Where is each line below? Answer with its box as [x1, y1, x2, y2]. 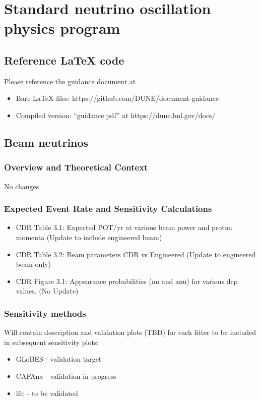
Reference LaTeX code [4, 52, 124, 68]
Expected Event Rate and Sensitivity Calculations [4, 202, 212, 215]
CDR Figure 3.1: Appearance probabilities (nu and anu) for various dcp [16, 275, 238, 286]
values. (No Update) [16, 285, 79, 296]
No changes [4, 181, 39, 191]
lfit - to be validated [16, 387, 78, 398]
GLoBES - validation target [16, 354, 102, 364]
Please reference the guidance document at [4, 76, 136, 86]
